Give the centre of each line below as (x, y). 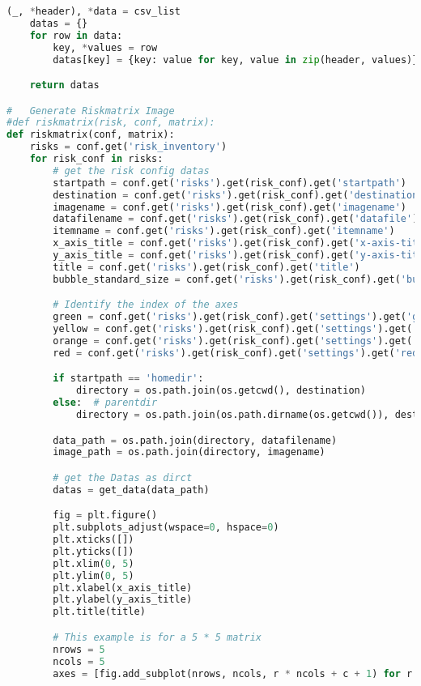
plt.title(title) (99, 612)
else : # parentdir (105, 403)
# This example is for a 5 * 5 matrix (157, 637)
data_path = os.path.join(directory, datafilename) (195, 440)
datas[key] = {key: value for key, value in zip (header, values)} (236, 60)
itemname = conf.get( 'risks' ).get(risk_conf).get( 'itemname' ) (224, 231)
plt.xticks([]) (94, 540)
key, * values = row (105, 47)
